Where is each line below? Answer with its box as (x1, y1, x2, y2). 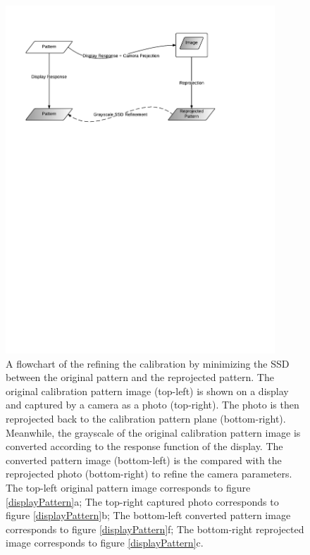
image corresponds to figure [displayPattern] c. (6, 535, 204, 550)
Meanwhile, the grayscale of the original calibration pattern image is (6, 425, 301, 439)
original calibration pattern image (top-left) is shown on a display (6, 383, 289, 398)
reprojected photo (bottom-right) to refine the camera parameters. (6, 466, 292, 481)
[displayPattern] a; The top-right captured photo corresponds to (6, 494, 279, 509)
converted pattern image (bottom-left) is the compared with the (6, 452, 282, 467)
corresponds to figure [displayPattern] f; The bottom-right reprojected (6, 521, 304, 536)
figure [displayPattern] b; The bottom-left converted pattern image (6, 508, 291, 523)
